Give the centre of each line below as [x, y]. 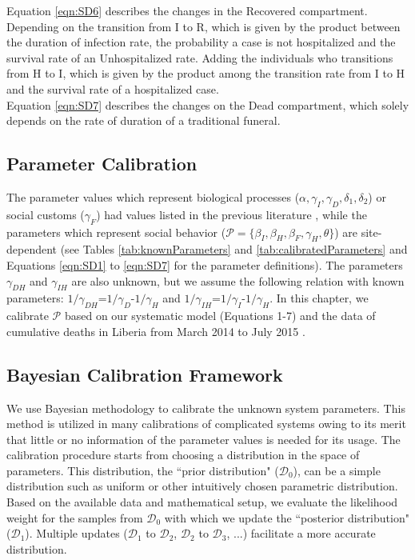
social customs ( [46, 214]
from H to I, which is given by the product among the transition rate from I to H [206, 73]
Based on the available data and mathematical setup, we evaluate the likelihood [202, 502]
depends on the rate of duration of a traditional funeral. [144, 120]
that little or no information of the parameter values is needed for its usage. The [204, 439]
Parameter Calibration [102, 164]
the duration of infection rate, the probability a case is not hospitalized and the [201, 42]
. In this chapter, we [319, 298]
